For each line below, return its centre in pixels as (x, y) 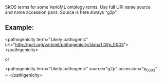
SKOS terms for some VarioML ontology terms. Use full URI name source (78, 7)
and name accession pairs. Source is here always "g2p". (62, 12)
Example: (19, 28)
